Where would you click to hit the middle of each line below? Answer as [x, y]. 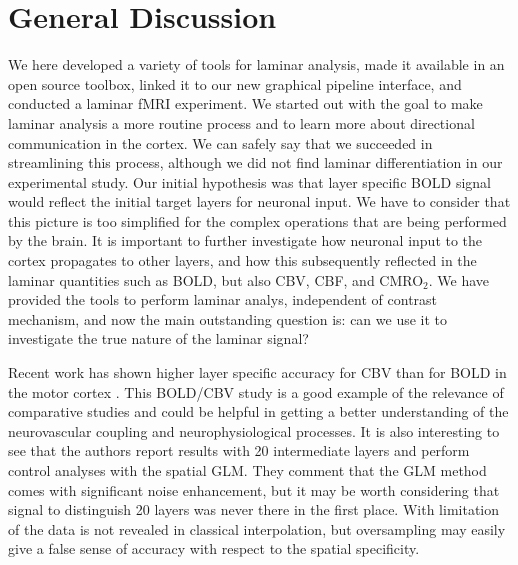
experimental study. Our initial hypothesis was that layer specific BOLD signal [250, 181]
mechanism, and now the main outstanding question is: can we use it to [228, 318]
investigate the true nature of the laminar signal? [158, 338]
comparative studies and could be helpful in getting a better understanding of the [258, 411]
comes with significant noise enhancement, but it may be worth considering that [254, 489]
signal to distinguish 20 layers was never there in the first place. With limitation [254, 509]
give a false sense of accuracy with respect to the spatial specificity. [214, 548]
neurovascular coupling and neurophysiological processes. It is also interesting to [254, 430]
